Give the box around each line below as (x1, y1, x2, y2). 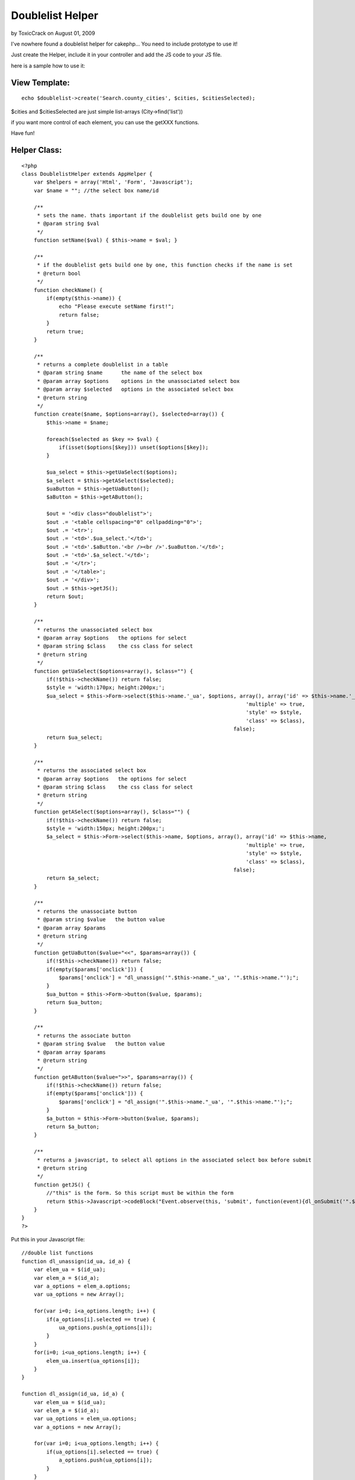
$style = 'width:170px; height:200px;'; (46, 684, 165, 691)
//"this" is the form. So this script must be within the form (46, 1190, 234, 1196)
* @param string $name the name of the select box (37, 369, 202, 376)
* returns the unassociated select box (37, 626, 153, 633)
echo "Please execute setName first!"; (59, 303, 175, 310)
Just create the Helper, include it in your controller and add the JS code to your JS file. (11, 51, 222, 59)
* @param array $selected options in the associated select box (37, 386, 234, 393)
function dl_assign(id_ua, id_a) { (21, 1391, 125, 1397)
